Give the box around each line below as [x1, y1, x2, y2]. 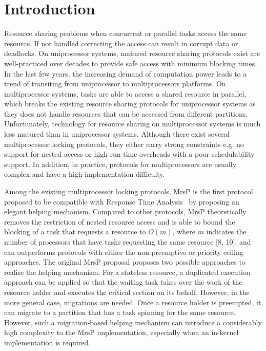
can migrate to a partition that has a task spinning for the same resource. [4, 307, 236, 318]
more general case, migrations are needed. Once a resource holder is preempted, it [4, 297, 261, 307]
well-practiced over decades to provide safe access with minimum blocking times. [4, 58, 257, 68]
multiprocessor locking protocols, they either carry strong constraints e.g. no [4, 138, 244, 149]
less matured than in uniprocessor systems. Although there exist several [4, 128, 230, 139]
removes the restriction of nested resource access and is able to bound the [4, 216, 235, 227]
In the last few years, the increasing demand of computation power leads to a [4, 68, 247, 79]
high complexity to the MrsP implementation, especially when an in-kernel [4, 327, 239, 338]
